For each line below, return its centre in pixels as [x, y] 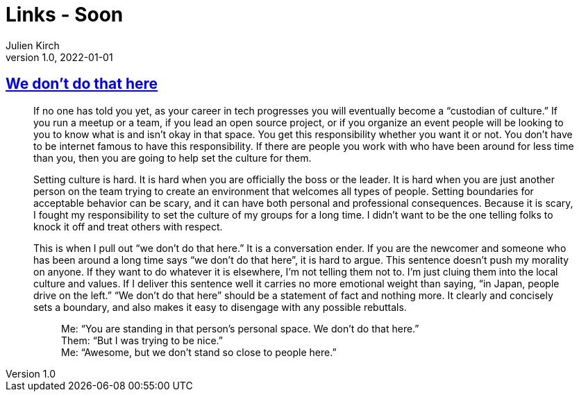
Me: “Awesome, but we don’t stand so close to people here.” [199, 352]
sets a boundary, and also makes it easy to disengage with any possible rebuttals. [220, 307]
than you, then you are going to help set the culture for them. [173, 158]
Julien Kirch [33, 45]
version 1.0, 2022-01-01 [59, 57]
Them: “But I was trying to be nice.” [142, 340]
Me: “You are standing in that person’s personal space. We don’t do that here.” [240, 328]
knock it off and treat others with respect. [128, 226]
